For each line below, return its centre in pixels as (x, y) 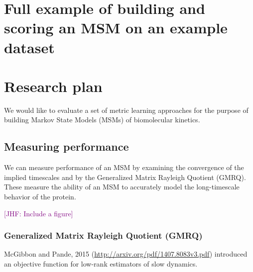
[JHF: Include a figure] (39, 213)
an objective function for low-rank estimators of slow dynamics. (101, 264)
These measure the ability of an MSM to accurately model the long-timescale (122, 187)
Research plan (53, 86)
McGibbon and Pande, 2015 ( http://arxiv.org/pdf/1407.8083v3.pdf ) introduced (126, 254)
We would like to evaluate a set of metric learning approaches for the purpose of (126, 110)
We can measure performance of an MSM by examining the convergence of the (124, 167)
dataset (29, 47)
